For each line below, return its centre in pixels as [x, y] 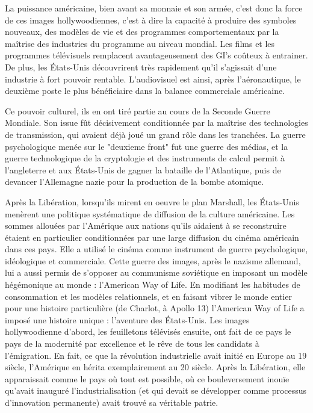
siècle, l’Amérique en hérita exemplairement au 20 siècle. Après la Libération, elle [155, 367]
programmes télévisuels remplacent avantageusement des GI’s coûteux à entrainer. [156, 55]
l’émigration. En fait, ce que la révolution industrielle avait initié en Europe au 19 [156, 355]
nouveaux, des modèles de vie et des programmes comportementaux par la [142, 32]
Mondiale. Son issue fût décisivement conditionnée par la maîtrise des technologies [156, 123]
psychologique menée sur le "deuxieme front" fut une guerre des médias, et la [147, 146]
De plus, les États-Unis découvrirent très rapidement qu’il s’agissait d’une [141, 67]
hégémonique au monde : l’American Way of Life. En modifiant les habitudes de [153, 284]
